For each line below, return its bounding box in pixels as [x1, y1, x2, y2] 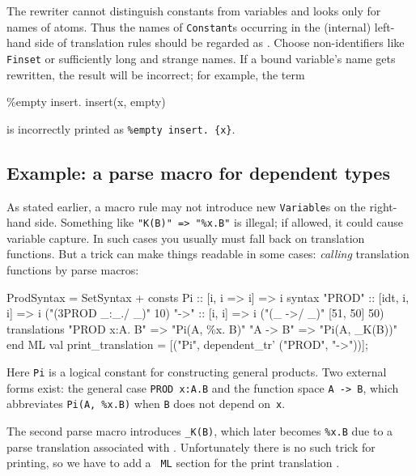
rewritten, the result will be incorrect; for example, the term [6, 66, 305, 83]
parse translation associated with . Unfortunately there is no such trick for [6, 438, 376, 455]
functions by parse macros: [6, 261, 139, 278]
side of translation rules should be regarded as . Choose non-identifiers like [35, 34, 405, 51]
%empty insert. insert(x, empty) [6, 93, 166, 110]
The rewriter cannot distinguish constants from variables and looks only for [6, 2, 381, 19]
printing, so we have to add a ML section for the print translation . [6, 454, 340, 471]
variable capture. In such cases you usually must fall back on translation [6, 229, 365, 246]
